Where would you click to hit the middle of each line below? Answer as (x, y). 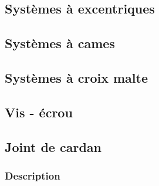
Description (33, 175)
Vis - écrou (39, 112)
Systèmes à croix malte (76, 77)
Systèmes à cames (60, 43)
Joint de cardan (53, 146)
